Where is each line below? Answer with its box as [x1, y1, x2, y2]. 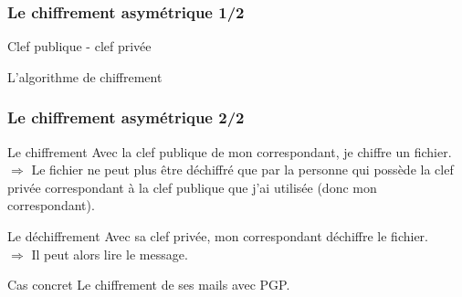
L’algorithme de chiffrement [7, 67, 163, 86]
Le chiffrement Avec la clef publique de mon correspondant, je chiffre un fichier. [7, 142, 452, 161]
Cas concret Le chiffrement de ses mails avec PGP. [7, 275, 290, 294]
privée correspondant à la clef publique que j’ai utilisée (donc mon [7, 177, 377, 196]
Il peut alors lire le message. [31, 244, 188, 263]
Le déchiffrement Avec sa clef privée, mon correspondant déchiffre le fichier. [7, 227, 428, 245]
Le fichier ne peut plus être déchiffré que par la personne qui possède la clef [31, 160, 454, 179]
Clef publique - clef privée [7, 37, 152, 56]
